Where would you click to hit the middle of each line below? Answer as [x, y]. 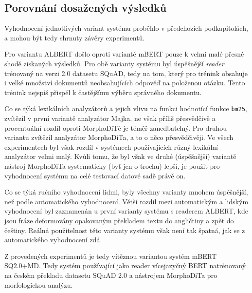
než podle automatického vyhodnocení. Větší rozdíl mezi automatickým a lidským [126, 201]
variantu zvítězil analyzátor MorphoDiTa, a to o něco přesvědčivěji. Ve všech [119, 137]
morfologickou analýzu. [39, 284]
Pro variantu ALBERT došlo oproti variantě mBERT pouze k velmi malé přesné [124, 54]
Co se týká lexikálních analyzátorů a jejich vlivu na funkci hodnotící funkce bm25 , [126, 108]
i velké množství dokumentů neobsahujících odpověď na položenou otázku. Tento [125, 83]
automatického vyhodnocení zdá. [53, 240]
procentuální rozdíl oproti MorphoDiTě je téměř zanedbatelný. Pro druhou [116, 127]
